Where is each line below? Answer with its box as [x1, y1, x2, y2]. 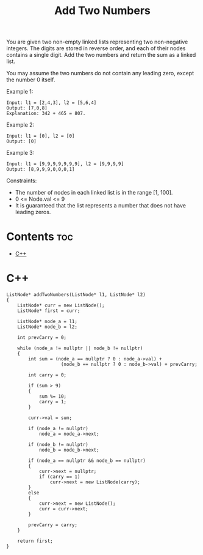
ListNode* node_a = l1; [17, 319, 78, 325]
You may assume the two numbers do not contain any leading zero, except [6, 70, 194, 77]
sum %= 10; [38, 393, 67, 400]
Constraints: [6, 177, 37, 184]
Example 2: [6, 121, 35, 129]
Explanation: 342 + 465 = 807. [6, 111, 86, 117]
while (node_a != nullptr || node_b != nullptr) [17, 345, 143, 352]
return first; [17, 538, 53, 545]
